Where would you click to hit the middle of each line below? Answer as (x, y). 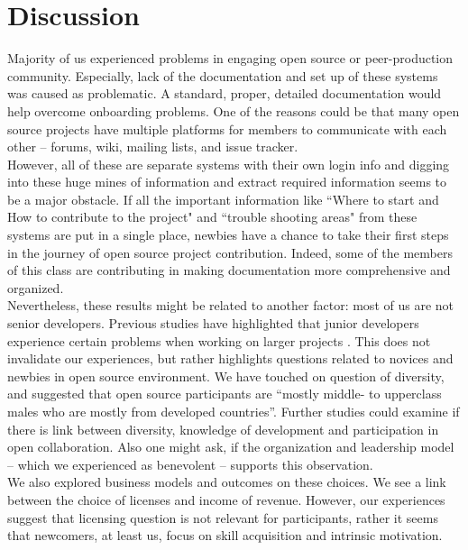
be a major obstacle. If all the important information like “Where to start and (223, 199)
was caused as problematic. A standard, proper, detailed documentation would (225, 93)
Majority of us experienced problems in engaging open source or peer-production (230, 58)
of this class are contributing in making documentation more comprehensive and (229, 270)
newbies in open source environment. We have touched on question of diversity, (226, 376)
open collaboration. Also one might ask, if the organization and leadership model (231, 447)
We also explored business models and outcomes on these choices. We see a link (227, 482)
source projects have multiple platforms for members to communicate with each (227, 128)
